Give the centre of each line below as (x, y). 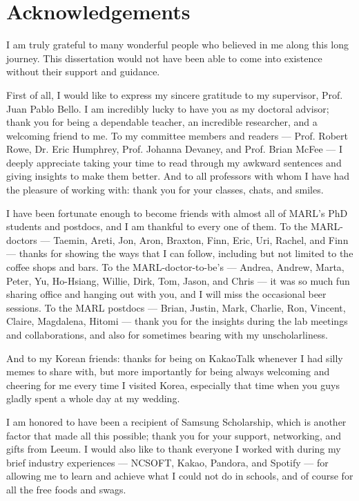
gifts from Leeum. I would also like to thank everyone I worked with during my (174, 449)
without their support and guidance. (83, 72)
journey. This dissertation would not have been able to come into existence (164, 58)
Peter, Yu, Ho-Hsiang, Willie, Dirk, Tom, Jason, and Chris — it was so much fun (178, 280)
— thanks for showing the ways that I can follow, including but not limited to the (180, 253)
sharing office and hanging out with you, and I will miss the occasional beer (166, 294)
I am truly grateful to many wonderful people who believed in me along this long (178, 45)
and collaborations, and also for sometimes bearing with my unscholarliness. (167, 334)
